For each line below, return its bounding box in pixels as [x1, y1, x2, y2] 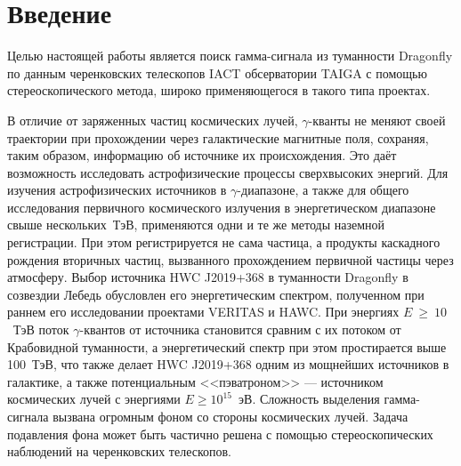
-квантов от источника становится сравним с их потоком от [79, 320, 401, 339]
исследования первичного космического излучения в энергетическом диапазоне [7, 197, 436, 216]
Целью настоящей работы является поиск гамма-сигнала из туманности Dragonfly [7, 46, 453, 65]
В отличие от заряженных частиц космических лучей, [7, 110, 298, 129]
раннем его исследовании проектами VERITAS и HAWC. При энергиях [7, 302, 400, 321]
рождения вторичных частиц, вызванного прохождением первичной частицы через [7, 250, 454, 269]
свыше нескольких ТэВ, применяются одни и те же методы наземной [7, 215, 385, 234]
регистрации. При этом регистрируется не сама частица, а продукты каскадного [7, 233, 441, 252]
